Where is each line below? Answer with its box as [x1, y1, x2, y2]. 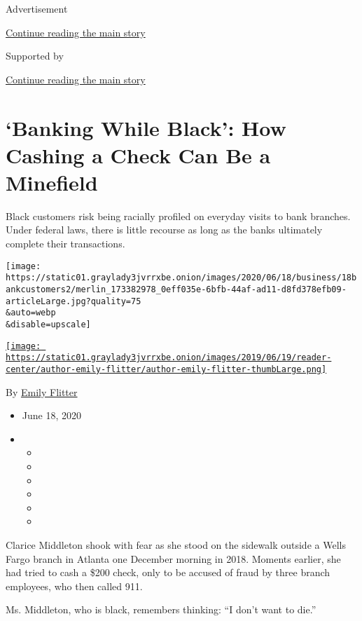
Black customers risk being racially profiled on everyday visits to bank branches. [6, 208, 351, 223]
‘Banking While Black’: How [6, 113, 286, 142]
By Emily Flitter [6, 384, 78, 399]
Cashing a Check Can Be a [6, 140, 271, 169]
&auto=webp [6, 308, 56, 318]
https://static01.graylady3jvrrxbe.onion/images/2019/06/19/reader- [6, 353, 332, 363]
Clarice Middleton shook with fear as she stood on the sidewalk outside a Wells [6, 537, 346, 552]
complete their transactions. [6, 236, 125, 251]
